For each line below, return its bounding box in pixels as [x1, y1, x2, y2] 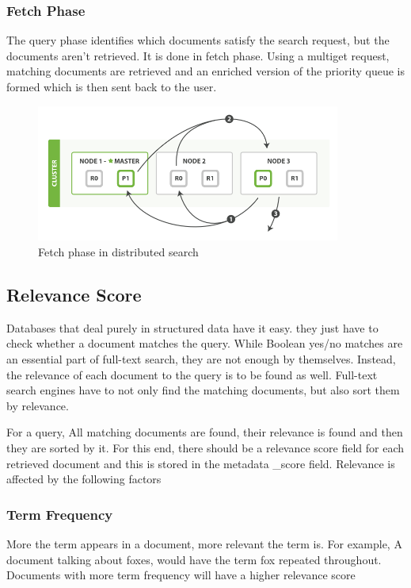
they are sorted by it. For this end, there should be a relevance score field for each [6, 439, 405, 455]
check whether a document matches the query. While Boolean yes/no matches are [6, 335, 403, 352]
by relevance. [6, 397, 69, 413]
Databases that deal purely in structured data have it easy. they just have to [6, 319, 379, 336]
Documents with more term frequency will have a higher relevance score [6, 567, 356, 583]
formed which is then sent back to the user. [6, 79, 217, 94]
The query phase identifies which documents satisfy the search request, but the [6, 32, 390, 48]
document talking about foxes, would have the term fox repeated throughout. [6, 551, 382, 567]
